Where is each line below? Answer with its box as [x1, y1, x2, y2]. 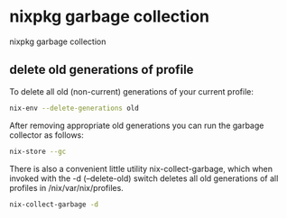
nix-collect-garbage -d [9, 200, 99, 209]
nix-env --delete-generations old [9, 104, 140, 113]
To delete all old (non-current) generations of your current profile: [9, 86, 255, 96]
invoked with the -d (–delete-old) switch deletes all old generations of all [9, 173, 279, 184]
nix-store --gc [9, 147, 67, 156]
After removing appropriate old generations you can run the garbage [9, 120, 264, 131]
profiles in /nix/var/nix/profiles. [9, 182, 124, 193]
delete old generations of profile [9, 62, 194, 77]
